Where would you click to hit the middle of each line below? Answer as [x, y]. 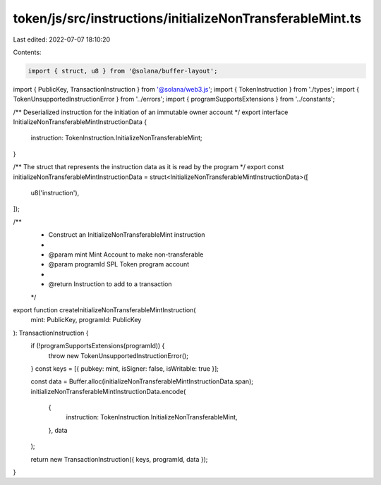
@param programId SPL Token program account [119, 264]
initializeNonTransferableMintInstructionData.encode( [108, 391]
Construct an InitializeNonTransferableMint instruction [127, 235]
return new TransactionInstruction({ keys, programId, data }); [119, 459]
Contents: [27, 52]
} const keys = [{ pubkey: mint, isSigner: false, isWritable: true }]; [125, 368]
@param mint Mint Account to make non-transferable [126, 254]
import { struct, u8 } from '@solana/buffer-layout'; [123, 71]
